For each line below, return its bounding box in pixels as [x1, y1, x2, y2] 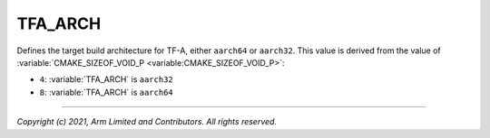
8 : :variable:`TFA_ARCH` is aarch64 [39, 87, 174, 97]
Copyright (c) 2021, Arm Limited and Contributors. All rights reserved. [16, 116, 277, 127]
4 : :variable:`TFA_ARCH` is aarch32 [39, 74, 174, 85]
